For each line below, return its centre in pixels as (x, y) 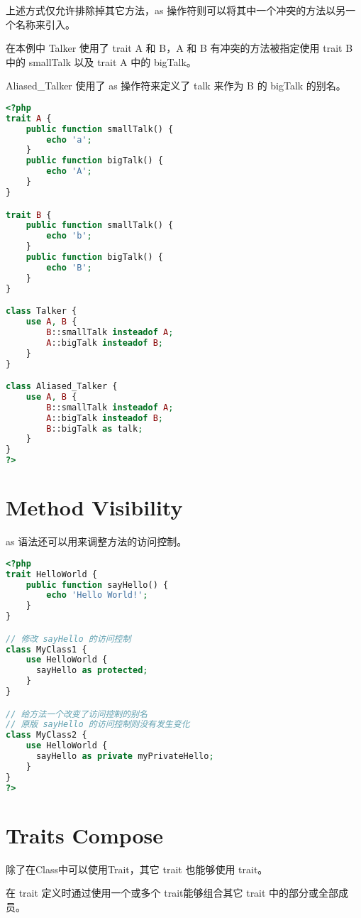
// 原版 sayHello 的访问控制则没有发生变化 (98, 725)
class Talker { (41, 311)
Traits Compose (85, 835)
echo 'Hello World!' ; (97, 595)
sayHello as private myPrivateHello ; (125, 756)
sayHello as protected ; (92, 671)
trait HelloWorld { (51, 574)
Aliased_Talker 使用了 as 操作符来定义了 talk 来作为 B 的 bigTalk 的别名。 (176, 86)
